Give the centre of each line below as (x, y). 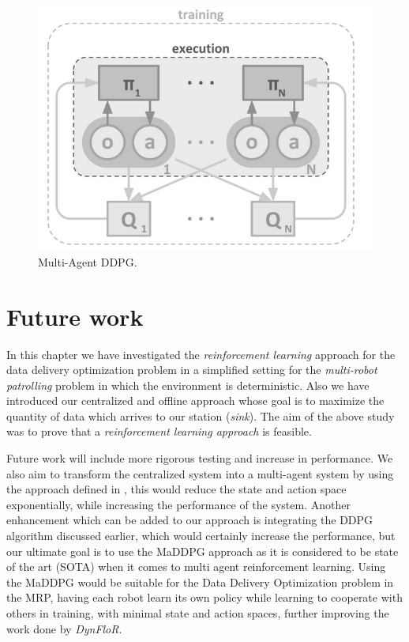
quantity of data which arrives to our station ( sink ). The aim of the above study (201, 415)
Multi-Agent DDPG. (88, 261)
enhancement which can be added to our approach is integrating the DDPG (190, 520)
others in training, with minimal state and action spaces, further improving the (198, 613)
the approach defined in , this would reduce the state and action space (176, 489)
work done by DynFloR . (64, 628)
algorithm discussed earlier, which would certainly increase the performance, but (201, 536)
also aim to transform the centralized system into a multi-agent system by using (200, 473)
